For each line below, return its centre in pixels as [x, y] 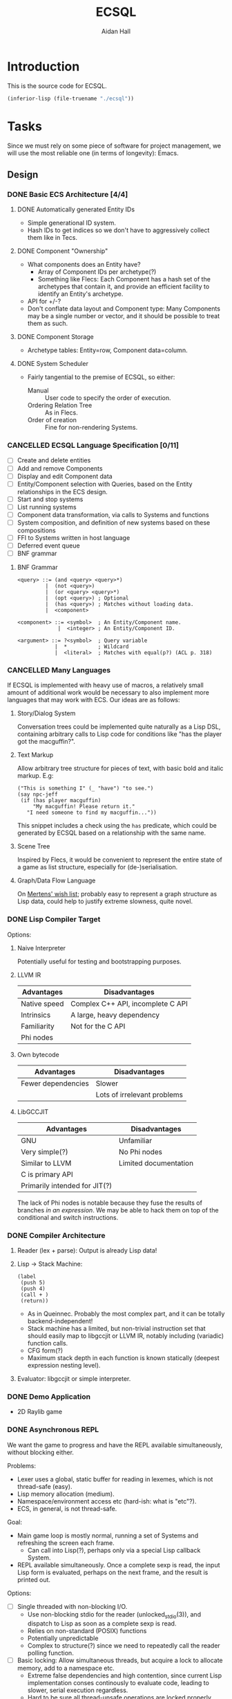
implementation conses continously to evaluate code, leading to [118, 1682]
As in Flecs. [61, 412]
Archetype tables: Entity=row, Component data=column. [107, 350]
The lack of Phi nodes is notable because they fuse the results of [109, 1203]
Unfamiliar [135, 1140]
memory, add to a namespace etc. [66, 1668]
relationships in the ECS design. [62, 491]
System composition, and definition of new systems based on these [114, 522]
